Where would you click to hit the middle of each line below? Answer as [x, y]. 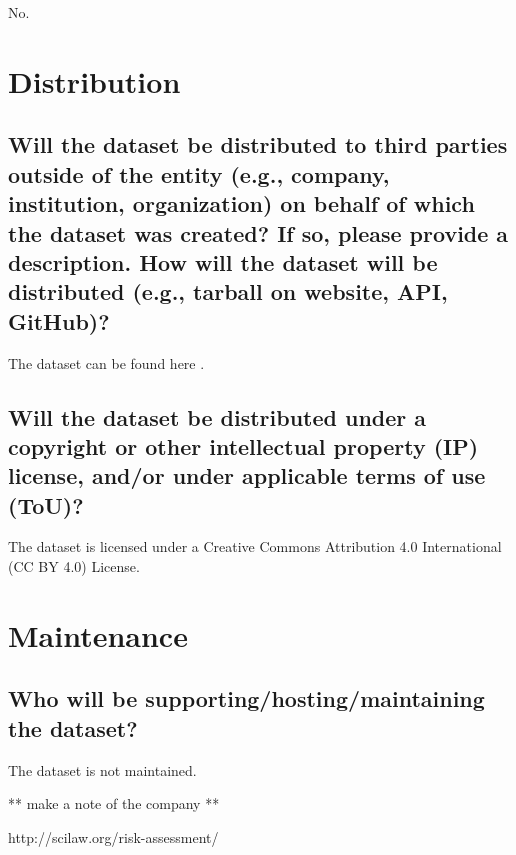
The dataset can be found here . [106, 362]
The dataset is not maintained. [102, 769]
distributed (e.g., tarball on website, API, [228, 291]
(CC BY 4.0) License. [74, 566]
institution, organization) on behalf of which [241, 203]
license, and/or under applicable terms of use [247, 475]
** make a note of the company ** [114, 803]
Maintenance [98, 634]
